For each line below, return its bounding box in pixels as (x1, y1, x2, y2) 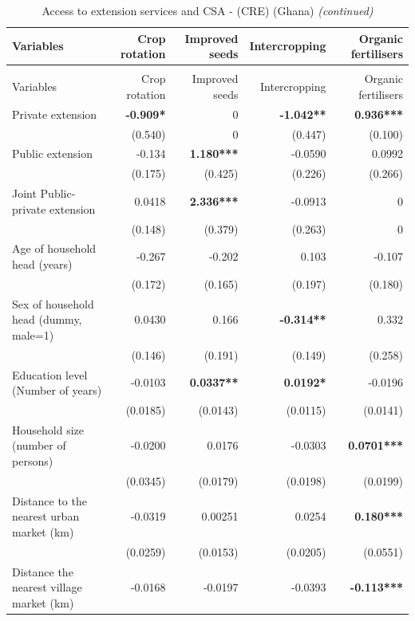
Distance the (12, 563, 73, 580)
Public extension (12, 145, 93, 162)
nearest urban (12, 508, 80, 525)
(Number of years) (12, 382, 102, 399)
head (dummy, (12, 311, 82, 328)
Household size (12, 421, 84, 438)
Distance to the (12, 492, 87, 509)
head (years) (12, 255, 73, 272)
